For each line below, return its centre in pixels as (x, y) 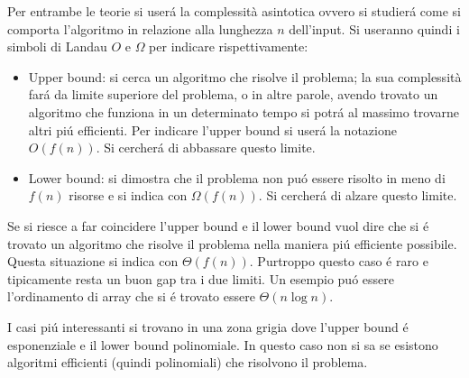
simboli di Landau (57, 46)
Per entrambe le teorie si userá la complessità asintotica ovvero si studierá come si (234, 11)
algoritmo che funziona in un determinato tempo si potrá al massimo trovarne (244, 111)
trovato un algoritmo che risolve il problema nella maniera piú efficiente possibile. (232, 243)
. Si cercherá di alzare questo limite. (358, 195)
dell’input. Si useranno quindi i (374, 28)
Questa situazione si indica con (93, 261)
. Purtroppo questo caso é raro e (339, 261)
